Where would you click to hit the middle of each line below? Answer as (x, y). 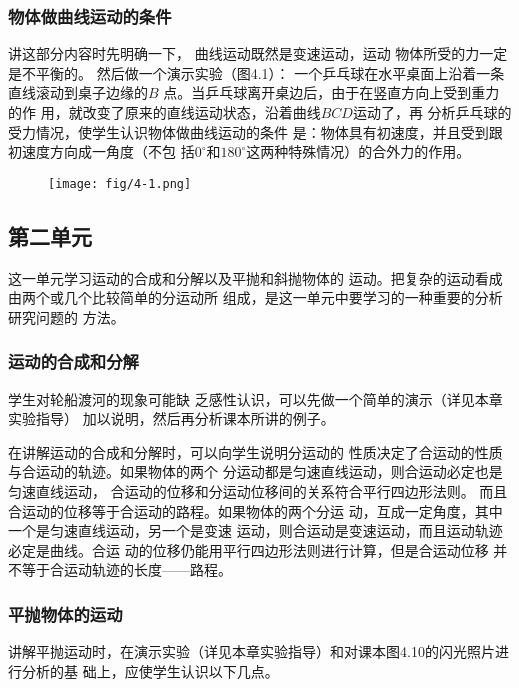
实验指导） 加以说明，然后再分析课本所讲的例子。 (171, 418)
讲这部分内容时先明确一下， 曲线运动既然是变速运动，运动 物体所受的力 (244, 53)
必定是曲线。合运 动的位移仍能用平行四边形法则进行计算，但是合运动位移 (248, 549)
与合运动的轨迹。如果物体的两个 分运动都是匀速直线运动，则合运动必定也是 (255, 471)
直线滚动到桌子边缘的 (78, 92)
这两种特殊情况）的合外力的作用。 (358, 151)
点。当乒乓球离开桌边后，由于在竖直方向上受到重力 (331, 92)
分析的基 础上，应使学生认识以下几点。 (150, 670)
